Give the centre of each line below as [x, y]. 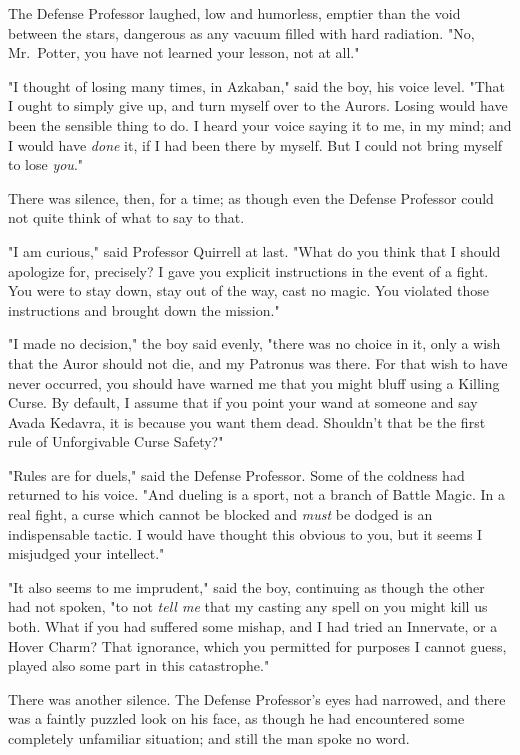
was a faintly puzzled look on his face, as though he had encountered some [236, 718]
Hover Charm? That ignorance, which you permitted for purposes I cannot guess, [257, 645]
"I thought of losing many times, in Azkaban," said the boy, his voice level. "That [257, 85]
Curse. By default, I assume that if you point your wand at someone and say [243, 402]
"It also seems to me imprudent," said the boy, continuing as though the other [246, 586]
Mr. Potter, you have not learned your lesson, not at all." [184, 52]
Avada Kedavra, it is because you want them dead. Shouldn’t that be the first [247, 421]
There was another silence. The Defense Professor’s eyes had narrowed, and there [257, 698]
